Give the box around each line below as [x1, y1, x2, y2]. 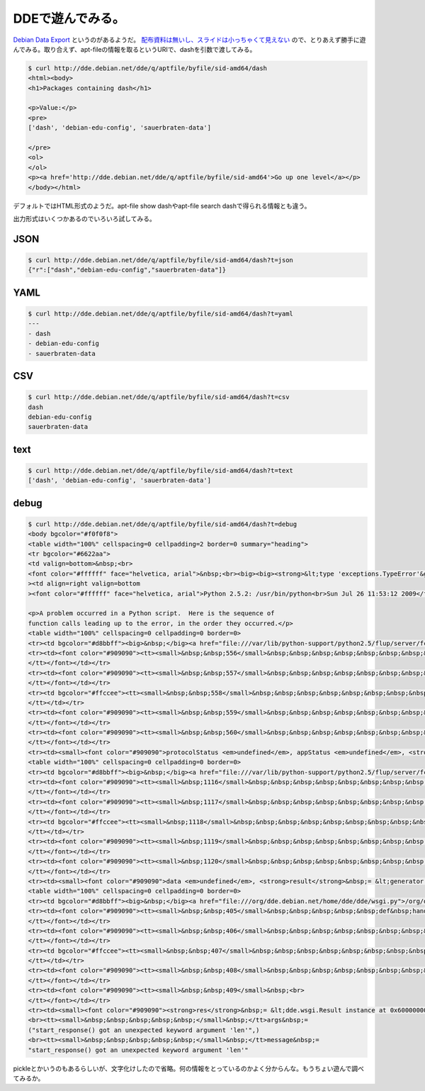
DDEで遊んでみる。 [13, 11, 125, 26]
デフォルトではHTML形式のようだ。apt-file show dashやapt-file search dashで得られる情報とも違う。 [13, 201, 311, 210]
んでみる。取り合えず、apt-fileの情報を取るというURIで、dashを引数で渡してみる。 [13, 45, 256, 53]
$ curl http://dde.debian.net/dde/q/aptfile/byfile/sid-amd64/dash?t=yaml [28, 309, 294, 318]
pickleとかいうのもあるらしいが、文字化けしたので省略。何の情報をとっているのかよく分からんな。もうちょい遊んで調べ [13, 1064, 364, 1073]
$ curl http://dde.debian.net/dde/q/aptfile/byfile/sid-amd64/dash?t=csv [28, 393, 290, 401]
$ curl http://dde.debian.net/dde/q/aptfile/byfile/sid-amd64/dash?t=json [28, 256, 294, 264]
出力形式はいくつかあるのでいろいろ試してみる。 [13, 214, 156, 223]
